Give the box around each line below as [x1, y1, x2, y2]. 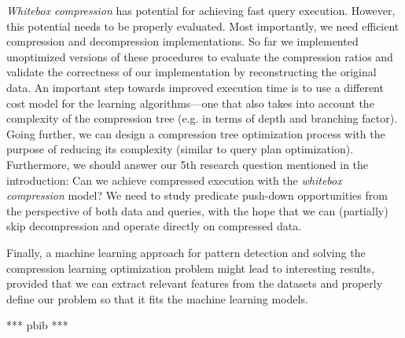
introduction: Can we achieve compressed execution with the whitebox [6, 171, 342, 188]
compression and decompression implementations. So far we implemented [6, 33, 359, 50]
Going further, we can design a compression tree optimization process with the [6, 125, 385, 141]
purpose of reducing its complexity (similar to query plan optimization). [6, 141, 354, 157]
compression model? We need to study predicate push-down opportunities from [6, 187, 388, 204]
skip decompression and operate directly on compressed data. [6, 218, 302, 234]
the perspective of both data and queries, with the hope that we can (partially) [6, 202, 388, 219]
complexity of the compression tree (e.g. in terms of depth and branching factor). [6, 110, 398, 127]
